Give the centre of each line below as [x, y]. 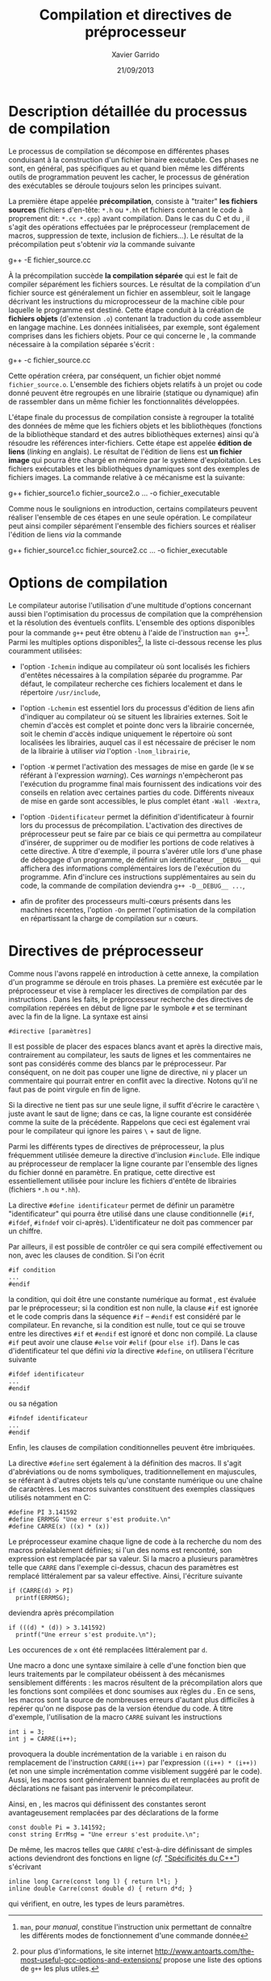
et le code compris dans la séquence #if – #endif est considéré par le [125, 1316]
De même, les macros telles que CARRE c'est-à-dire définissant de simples [130, 1849]
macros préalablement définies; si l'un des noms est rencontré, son [120, 1550]
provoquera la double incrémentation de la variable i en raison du [118, 1754]
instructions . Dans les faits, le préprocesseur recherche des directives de [131, 999]
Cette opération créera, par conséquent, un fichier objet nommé [115, 375]
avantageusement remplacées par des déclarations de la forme [114, 1812]
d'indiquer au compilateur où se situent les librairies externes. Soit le [134, 716]
